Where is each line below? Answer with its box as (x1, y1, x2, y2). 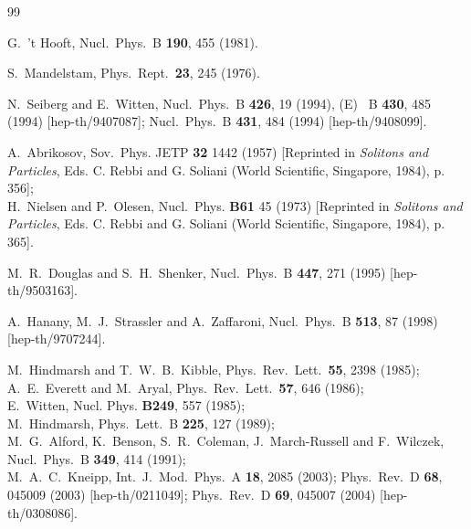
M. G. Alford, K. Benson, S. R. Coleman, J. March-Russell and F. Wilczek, (7, 431, 445, 450)
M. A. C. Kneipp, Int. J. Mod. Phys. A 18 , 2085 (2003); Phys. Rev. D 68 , (7, 467, 443, 486)
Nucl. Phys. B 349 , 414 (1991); (7, 449, 186, 468)
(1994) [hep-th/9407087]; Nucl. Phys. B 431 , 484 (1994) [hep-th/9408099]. (7, 111, 427, 131)
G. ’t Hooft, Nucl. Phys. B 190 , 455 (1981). (7, 32, 258, 51)
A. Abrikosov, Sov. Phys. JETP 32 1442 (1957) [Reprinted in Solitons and (7, 142, 429, 161)
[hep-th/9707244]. (7, 329, 106, 348)
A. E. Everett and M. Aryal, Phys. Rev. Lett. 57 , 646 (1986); (7, 377, 364, 397)
